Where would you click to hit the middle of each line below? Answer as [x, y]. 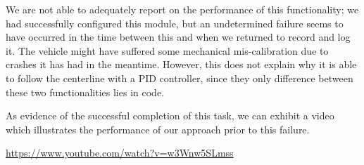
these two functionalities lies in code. [85, 92]
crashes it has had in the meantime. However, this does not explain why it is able [181, 64]
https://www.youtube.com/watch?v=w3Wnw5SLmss [120, 153]
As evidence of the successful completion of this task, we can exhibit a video [170, 115]
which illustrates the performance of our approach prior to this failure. [158, 129]
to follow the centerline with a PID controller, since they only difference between [180, 78]
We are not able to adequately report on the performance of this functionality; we [182, 9]
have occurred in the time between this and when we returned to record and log [178, 37]
